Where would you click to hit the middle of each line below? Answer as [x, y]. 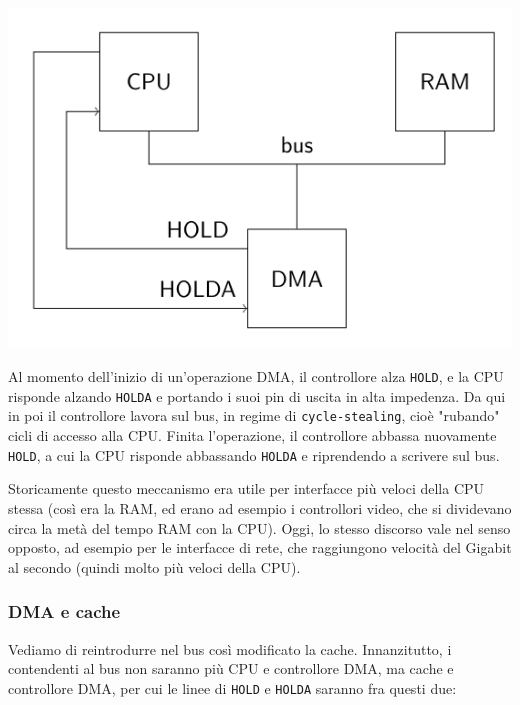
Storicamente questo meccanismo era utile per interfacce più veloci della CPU [246, 488]
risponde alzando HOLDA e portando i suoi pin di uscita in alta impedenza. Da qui [257, 395]
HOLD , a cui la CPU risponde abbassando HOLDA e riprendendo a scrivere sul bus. [254, 454]
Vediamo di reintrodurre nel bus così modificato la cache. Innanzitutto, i [230, 648]
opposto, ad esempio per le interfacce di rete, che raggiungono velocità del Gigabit [260, 547]
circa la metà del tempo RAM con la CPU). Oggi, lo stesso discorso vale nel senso [259, 527]
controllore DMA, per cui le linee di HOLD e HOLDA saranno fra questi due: [232, 687]
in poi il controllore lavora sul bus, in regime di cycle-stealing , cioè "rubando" [254, 415]
